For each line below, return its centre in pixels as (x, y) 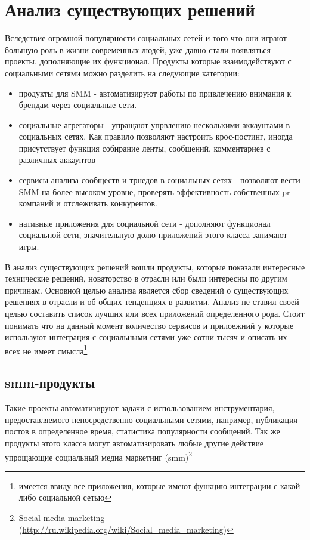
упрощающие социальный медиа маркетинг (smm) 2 (99, 456)
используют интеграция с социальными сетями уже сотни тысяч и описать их (146, 337)
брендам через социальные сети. (78, 105)
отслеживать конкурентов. (110, 203)
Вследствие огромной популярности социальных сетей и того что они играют (146, 38)
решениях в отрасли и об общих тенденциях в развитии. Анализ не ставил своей (152, 302)
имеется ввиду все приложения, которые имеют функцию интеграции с (148, 485)
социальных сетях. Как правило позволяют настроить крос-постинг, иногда (156, 136)
